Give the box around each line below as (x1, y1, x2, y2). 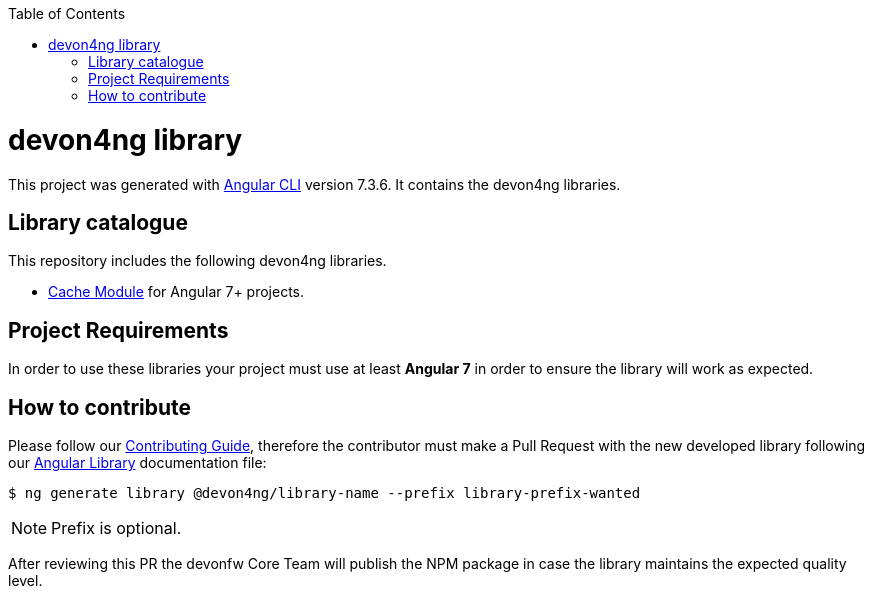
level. (8, 572, 43, 590)
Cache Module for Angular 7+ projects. (48, 283, 305, 301)
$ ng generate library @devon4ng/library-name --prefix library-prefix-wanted (8, 485, 641, 502)
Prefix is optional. (51, 518, 182, 539)
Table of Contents (8, 5, 126, 22)
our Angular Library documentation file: (8, 454, 267, 472)
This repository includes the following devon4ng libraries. (8, 252, 387, 270)
